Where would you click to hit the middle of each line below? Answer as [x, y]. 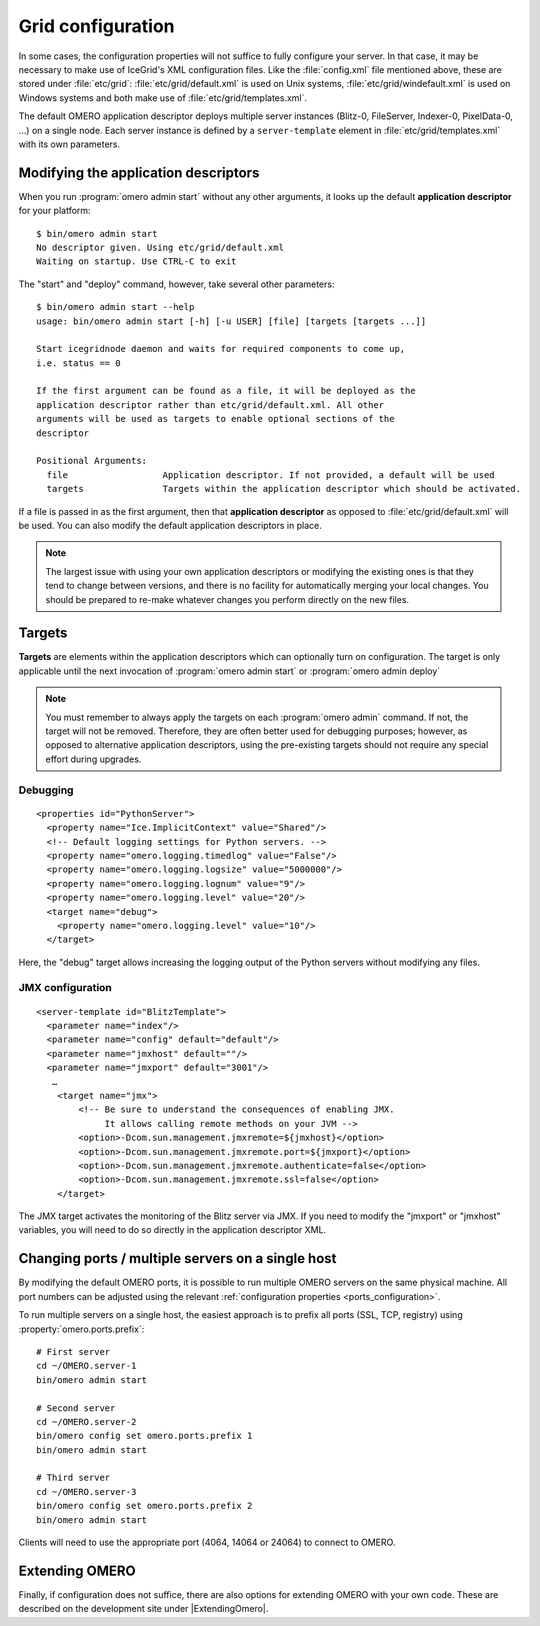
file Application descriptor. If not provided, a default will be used [270, 474]
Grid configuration [96, 26]
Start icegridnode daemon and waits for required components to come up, [221, 349]
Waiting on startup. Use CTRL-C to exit [136, 261]
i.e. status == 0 [78, 363]
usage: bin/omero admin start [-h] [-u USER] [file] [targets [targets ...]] [231, 321]
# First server [73, 1351]
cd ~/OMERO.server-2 [86, 1421]
